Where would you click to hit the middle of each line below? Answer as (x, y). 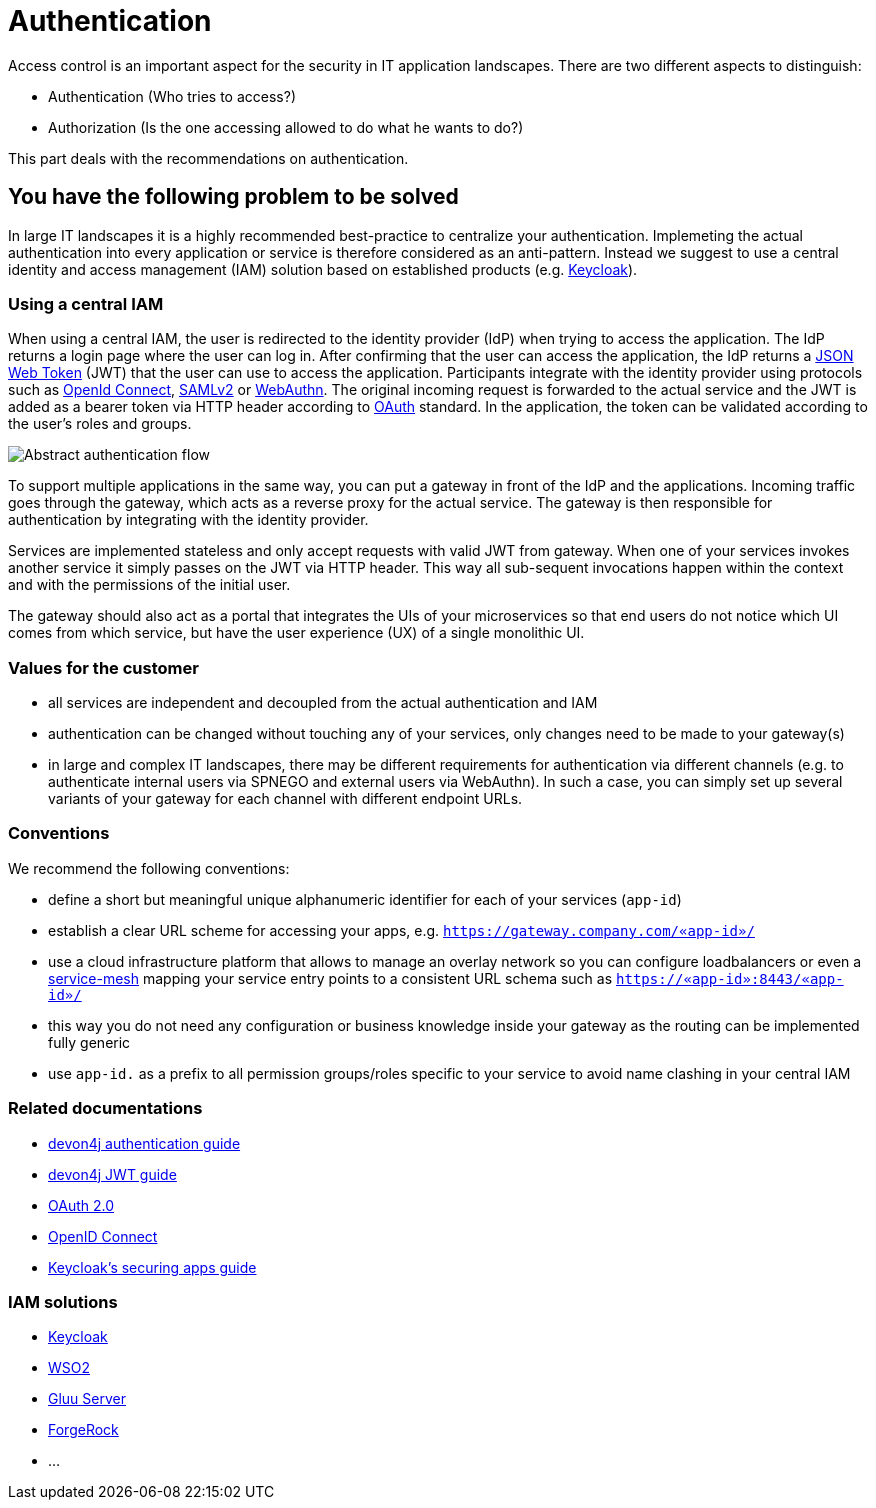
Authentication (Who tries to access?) (172, 96)
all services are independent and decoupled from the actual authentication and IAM (323, 703)
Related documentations (105, 1108)
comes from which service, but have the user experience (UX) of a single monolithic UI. (296, 633)
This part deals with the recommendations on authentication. (208, 158)
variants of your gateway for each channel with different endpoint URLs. (285, 799)
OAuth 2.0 (81, 1205)
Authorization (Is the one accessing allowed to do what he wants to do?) (286, 127)
